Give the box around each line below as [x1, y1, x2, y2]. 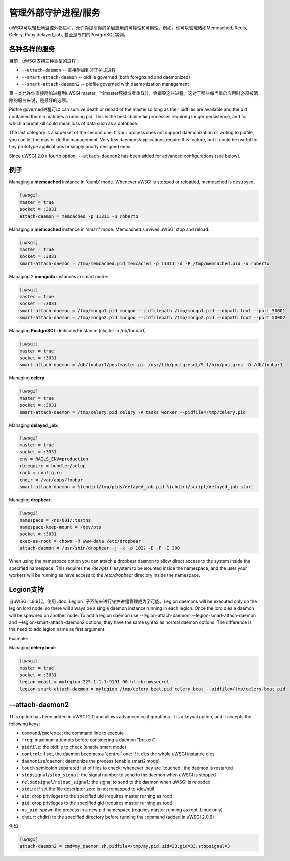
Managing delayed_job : [9, 422, 59, 428]
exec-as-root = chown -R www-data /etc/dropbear [19, 538, 141, 544]
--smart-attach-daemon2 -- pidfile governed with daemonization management [21, 81, 189, 87]
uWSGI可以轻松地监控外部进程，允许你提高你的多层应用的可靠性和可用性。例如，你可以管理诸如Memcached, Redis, [9, 25, 248, 31]
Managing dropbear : [9, 497, 52, 503]
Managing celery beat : [9, 645, 57, 651]
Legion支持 [9, 585, 44, 594]
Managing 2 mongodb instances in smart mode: [9, 273, 108, 279]
